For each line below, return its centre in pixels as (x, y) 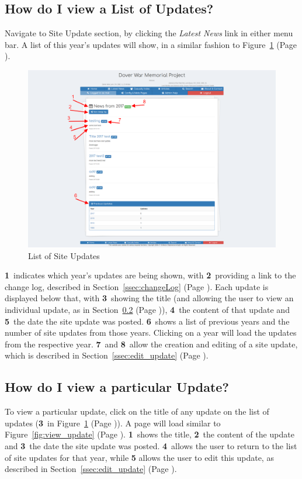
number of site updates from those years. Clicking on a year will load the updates (151, 332)
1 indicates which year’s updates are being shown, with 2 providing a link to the (150, 275)
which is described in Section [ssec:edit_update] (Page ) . (107, 355)
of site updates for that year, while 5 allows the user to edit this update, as (139, 457)
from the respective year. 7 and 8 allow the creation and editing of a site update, (151, 344)
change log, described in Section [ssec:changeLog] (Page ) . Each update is (137, 286)
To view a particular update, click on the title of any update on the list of (137, 411)
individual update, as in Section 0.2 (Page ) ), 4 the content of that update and (147, 310)
